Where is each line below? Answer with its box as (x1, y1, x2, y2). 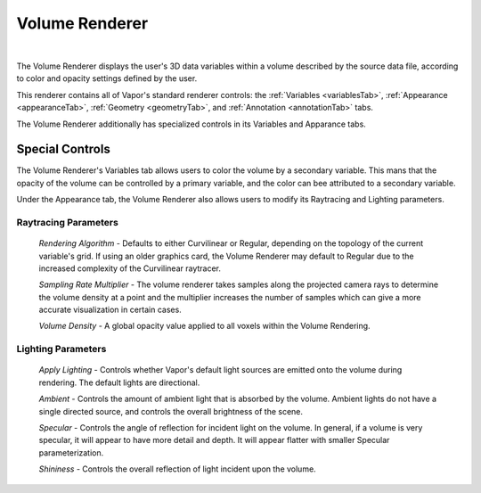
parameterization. (38, 447, 104, 458)
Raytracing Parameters (16, 216, 119, 228)
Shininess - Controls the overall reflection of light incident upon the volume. (38, 464, 316, 474)
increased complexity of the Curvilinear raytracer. (38, 263, 222, 274)
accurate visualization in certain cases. (38, 304, 182, 316)
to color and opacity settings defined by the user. (16, 73, 198, 84)
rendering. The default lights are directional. (38, 377, 200, 388)
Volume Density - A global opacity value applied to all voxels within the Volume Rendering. (38, 321, 371, 332)
